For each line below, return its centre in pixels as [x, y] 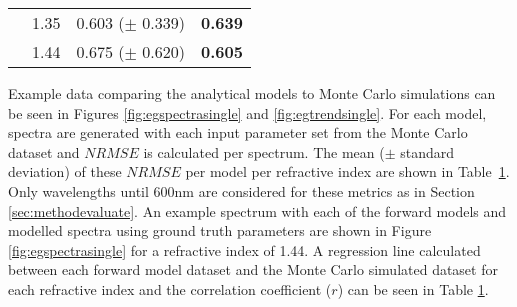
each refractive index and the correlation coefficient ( [170, 288]
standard [427, 151]
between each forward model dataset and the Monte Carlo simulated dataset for [253, 269]
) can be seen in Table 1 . [413, 288]
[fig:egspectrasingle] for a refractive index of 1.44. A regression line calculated [244, 249]
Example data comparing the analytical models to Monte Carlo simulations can [252, 93]
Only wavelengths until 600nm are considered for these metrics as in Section [241, 190]
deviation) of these [65, 171]
